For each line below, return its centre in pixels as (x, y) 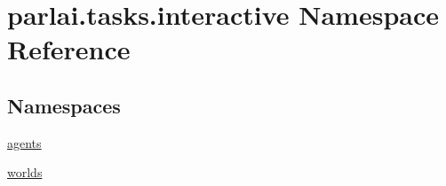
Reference (69, 49)
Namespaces (64, 105)
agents (24, 142)
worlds (25, 172)
